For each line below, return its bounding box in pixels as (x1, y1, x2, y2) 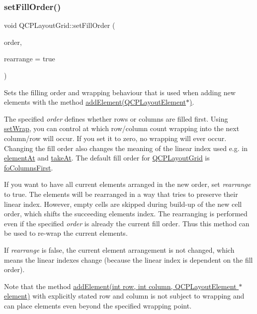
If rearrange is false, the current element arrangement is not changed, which (4, 244, 235, 255)
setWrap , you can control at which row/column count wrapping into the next (4, 123, 240, 134)
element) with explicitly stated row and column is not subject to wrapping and (4, 291, 245, 301)
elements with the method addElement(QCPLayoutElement (4, 97, 186, 107)
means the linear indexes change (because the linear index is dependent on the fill (4, 254, 253, 265)
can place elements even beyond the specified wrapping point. (4, 300, 192, 311)
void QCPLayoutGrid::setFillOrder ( (4, 20, 115, 30)
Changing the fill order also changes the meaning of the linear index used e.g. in (4, 143, 248, 153)
